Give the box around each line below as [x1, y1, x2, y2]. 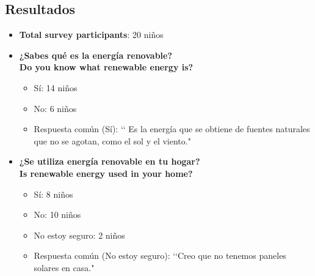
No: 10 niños [34, 208, 81, 221]
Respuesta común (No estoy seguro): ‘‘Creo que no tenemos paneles [34, 249, 286, 262]
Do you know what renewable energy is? [19, 61, 194, 73]
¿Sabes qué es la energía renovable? [19, 48, 173, 61]
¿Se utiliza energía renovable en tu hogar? [19, 155, 200, 168]
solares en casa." [34, 261, 95, 274]
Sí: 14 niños [34, 81, 78, 94]
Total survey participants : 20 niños [19, 28, 164, 41]
